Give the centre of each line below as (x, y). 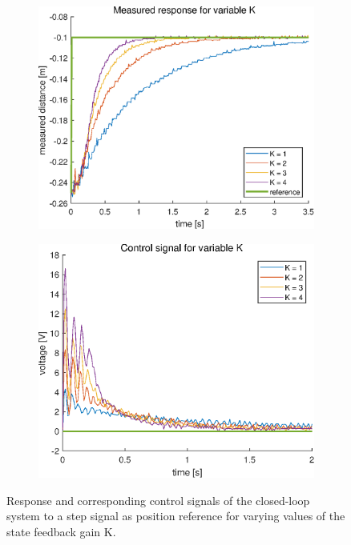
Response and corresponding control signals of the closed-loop (158, 500)
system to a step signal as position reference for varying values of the (176, 516)
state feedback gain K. (61, 531)
